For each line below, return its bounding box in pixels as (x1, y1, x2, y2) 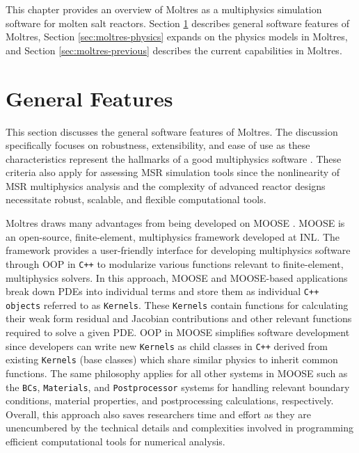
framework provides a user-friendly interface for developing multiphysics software (6, 243, 351, 257)
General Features (6, 84, 173, 112)
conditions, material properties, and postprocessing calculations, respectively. (6, 393, 334, 408)
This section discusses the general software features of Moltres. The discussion (6, 124, 338, 138)
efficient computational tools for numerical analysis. (6, 434, 225, 448)
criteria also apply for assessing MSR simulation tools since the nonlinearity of (6, 165, 340, 180)
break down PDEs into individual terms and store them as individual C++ (6, 284, 319, 299)
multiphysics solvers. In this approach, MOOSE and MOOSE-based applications (6, 270, 348, 285)
